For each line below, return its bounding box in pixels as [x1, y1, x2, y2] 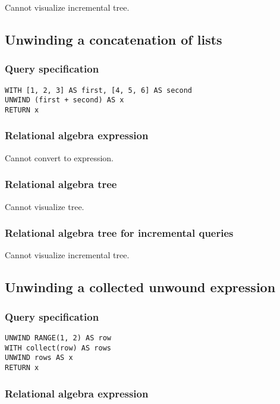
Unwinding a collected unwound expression [5, 278, 276, 296]
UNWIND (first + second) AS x [5, 96, 124, 105]
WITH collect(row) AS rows [5, 343, 111, 352]
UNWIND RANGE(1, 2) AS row [5, 334, 111, 342]
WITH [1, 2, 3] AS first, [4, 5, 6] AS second [5, 86, 192, 95]
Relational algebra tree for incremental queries [5, 226, 234, 240]
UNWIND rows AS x [5, 353, 73, 362]
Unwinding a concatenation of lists [5, 30, 222, 48]
